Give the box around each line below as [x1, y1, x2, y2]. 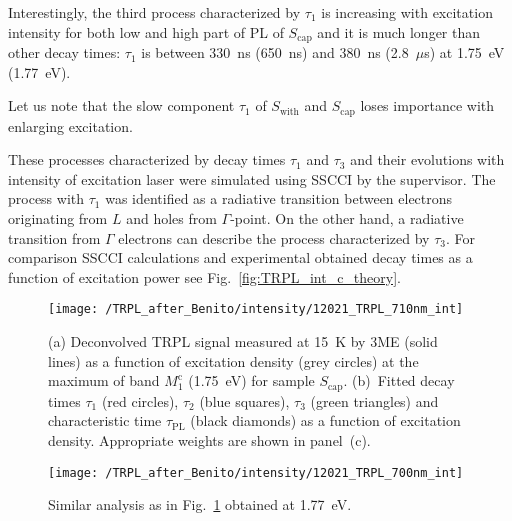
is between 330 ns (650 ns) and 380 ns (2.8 [141, 42, 409, 63]
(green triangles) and [310, 390, 439, 411]
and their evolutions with [350, 149, 505, 170]
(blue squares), [199, 390, 290, 411]
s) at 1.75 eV [424, 42, 505, 63]
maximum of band [48, 370, 160, 391]
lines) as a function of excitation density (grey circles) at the [48, 350, 419, 371]
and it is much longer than [317, 21, 481, 42]
